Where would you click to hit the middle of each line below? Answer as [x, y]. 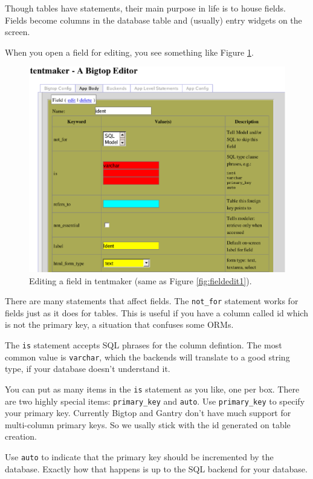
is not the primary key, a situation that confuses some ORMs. [119, 324]
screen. [18, 32]
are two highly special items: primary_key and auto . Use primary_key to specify [155, 401]
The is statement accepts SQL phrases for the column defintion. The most [144, 344]
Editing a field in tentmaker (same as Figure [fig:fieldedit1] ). [140, 280]
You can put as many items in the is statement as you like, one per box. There [152, 389]
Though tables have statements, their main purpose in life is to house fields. [145, 8]
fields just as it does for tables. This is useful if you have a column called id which [156, 312]
